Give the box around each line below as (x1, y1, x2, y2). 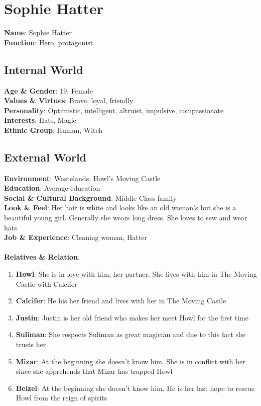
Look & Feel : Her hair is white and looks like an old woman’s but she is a (4, 202, 236, 213)
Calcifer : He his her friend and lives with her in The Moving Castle (16, 295, 226, 306)
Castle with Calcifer (16, 278, 77, 289)
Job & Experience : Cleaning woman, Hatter (4, 232, 148, 242)
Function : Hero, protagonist (4, 37, 93, 47)
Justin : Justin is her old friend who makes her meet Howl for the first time (16, 312, 248, 322)
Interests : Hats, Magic (4, 115, 76, 125)
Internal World (4, 61, 83, 77)
